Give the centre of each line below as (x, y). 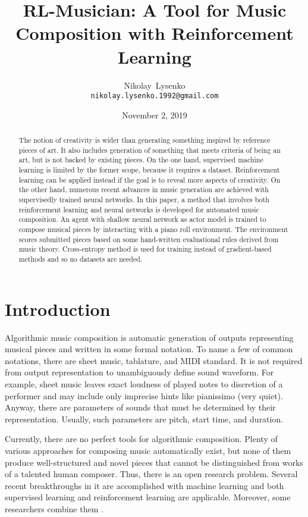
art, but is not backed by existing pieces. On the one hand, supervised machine (141, 160)
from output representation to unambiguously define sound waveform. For (139, 372)
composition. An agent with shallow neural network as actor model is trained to (142, 219)
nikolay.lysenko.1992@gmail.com (155, 96)
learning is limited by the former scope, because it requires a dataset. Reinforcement (149, 170)
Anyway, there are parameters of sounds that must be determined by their (140, 407)
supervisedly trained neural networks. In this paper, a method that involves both (144, 200)
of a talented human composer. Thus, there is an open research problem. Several (151, 474)
